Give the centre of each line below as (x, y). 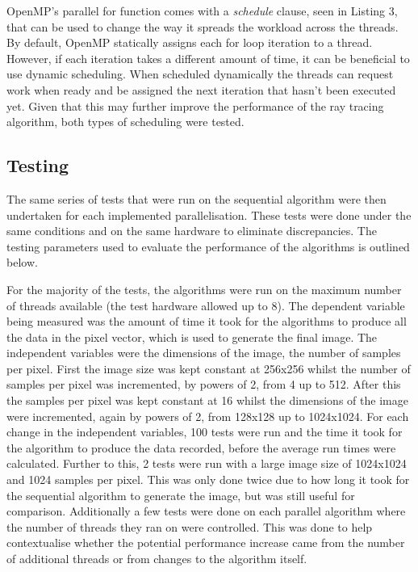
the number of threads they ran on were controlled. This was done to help (190, 526)
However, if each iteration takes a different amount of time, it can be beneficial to (208, 58)
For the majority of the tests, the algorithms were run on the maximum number (204, 289)
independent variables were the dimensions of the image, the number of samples (204, 353)
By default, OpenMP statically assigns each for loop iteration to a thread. (190, 42)
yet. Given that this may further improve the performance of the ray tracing (195, 105)
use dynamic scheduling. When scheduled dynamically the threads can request (200, 74)
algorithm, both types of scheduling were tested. (125, 122)
